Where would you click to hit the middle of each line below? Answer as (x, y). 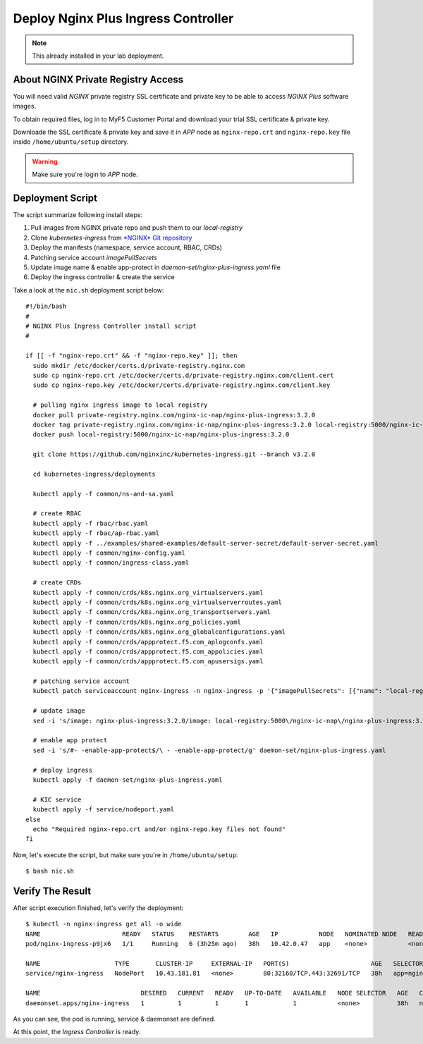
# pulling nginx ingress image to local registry (120, 405)
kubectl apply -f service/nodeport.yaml (104, 810)
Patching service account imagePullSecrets (94, 257)
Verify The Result (52, 891)
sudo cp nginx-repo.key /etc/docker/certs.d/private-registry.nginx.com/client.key (182, 385)
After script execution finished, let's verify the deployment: (98, 908)
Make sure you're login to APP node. (85, 174)
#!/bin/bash (46, 306)
